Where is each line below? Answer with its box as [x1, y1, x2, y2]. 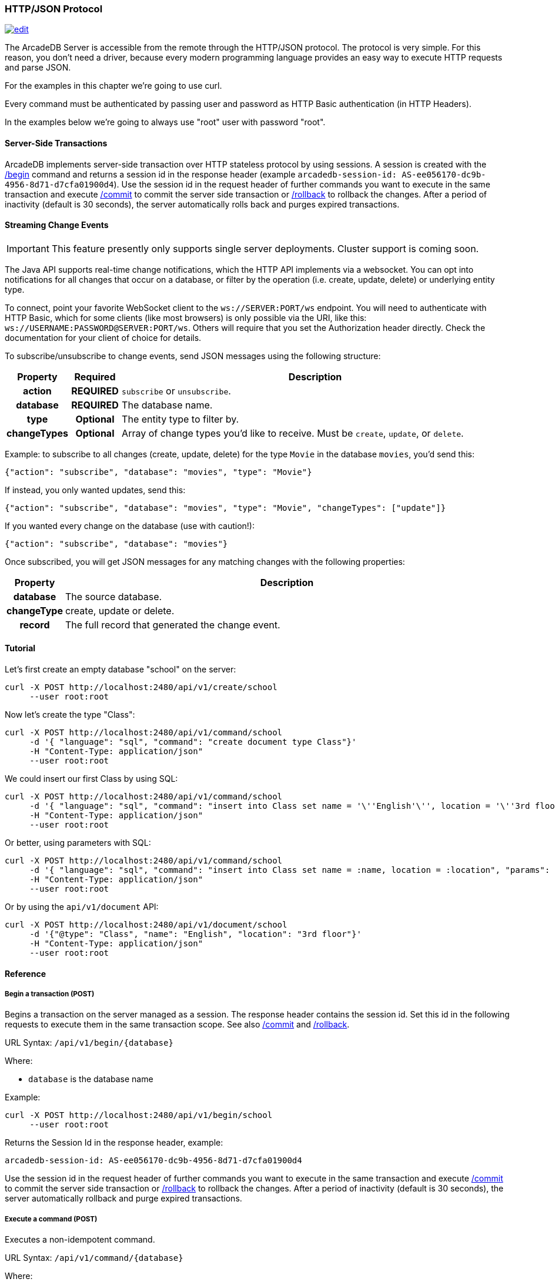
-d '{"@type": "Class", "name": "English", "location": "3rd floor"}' [29, 929, 362, 939]
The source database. [65, 590, 162, 602]
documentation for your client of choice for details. [5, 332, 202, 343]
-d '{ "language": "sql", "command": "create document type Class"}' [29, 737, 357, 747]
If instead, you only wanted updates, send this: [5, 484, 186, 495]
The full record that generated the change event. [65, 618, 280, 631]
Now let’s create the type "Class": [5, 709, 135, 720]
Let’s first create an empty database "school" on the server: [5, 664, 236, 675]
